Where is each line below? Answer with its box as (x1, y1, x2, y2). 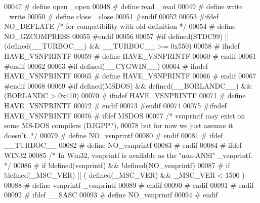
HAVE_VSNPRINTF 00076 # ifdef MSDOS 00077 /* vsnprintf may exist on (4, 110, 245, 120)
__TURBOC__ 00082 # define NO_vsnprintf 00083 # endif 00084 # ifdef (4, 140, 242, 150)
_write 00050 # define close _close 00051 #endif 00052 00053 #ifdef (4, 11, 219, 21)
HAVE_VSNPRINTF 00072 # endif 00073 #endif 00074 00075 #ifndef (4, 100, 227, 110)
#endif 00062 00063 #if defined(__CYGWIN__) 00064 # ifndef (4, 60, 208, 71)
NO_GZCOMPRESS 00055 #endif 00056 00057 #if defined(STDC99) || (4, 30, 229, 41)
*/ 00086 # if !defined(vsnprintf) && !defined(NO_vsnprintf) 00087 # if (4, 159, 230, 170)
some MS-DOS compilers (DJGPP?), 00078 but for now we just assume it (4, 120, 233, 131)
